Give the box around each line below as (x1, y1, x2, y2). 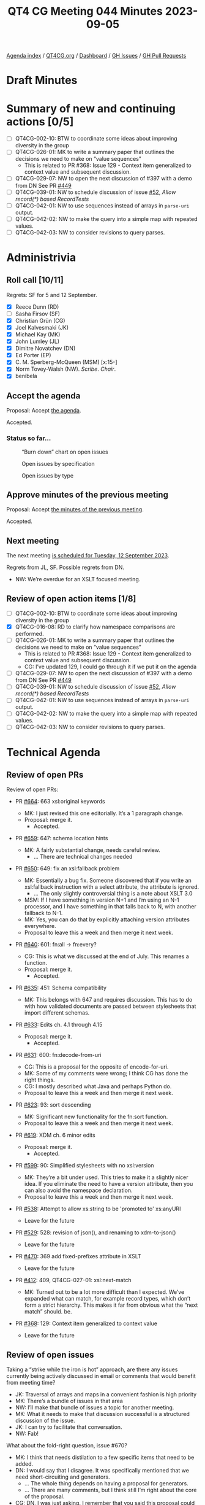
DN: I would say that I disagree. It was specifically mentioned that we (15, 1467, 190, 1474)
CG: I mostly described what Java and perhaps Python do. (24, 1083, 172, 1090)
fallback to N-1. (24, 910, 63, 917)
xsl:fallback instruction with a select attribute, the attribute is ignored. (24, 883, 199, 891)
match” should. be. (24, 1308, 72, 1315)
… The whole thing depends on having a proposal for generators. (24, 1480, 188, 1487)
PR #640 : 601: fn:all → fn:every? (15, 941, 97, 948)
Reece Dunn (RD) (15, 303, 59, 311)
